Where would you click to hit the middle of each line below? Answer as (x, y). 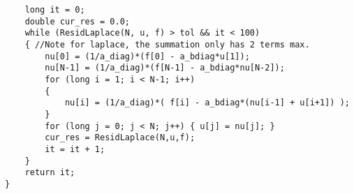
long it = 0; (55, 10)
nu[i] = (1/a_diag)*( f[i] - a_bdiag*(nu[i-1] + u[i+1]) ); (207, 103)
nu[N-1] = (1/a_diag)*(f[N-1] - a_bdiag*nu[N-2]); (165, 68)
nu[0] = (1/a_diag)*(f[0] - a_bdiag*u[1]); (147, 56)
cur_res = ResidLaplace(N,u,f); (120, 138)
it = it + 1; (75, 149)
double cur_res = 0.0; (77, 21)
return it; (50, 173)
